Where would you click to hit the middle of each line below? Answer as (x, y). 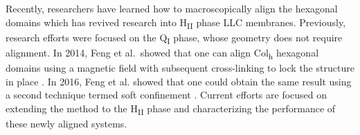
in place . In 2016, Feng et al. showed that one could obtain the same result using (179, 81)
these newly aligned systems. (66, 123)
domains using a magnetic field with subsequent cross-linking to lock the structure (180, 67)
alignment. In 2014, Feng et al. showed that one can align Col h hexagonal (162, 53)
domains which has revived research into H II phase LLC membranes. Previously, (176, 23)
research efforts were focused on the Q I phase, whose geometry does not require (174, 38)
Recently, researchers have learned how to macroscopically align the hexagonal (172, 8)
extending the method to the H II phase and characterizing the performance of (171, 109)
